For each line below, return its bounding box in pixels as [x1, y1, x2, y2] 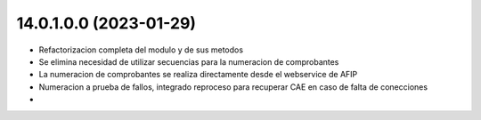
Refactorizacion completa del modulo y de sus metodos [38, 44, 244, 55]
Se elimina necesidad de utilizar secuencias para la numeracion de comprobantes [38, 56, 339, 67]
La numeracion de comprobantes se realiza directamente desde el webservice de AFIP [38, 69, 358, 80]
